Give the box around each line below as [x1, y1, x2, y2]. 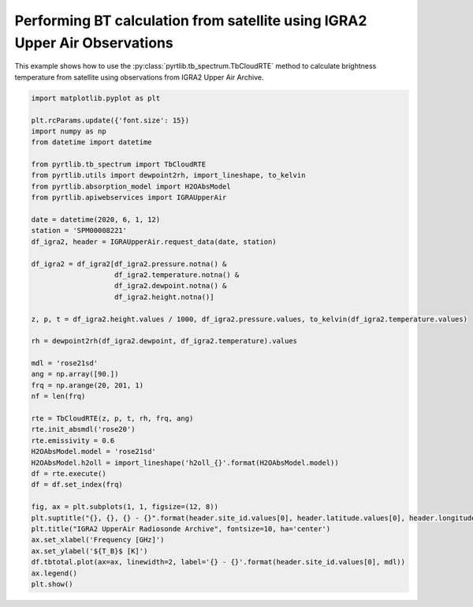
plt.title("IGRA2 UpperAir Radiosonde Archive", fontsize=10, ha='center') [31, 524, 331, 533]
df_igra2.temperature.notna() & [114, 270, 240, 279]
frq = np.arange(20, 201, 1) [31, 380, 144, 390]
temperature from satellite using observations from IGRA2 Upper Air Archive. [14, 72, 264, 82]
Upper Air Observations [14, 34, 173, 51]
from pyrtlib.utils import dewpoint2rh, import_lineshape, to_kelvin [31, 170, 306, 180]
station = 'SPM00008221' [31, 226, 128, 235]
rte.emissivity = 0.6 [31, 436, 115, 445]
